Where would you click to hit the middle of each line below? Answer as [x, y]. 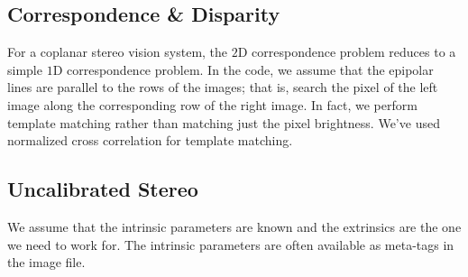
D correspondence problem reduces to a [347, 52]
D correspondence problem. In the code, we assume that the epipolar [243, 69]
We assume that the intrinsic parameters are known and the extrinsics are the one [234, 226]
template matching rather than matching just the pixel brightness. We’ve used [224, 122]
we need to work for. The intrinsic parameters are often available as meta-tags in [231, 244]
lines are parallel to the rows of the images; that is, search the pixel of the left [223, 87]
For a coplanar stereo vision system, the [118, 52]
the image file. [46, 262]
